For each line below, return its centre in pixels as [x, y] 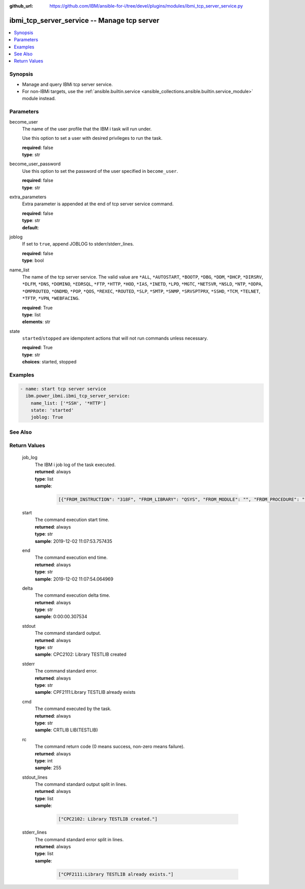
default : [30, 227]
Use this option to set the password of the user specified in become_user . [100, 171]
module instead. [39, 99]
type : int [44, 760]
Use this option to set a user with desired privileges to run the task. [92, 138]
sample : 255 [48, 768]
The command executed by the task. [73, 709]
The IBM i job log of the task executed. [75, 465]
